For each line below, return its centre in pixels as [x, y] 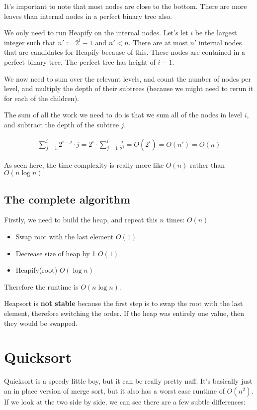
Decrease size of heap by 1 [56, 253]
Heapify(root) [37, 270]
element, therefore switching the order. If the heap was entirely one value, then [124, 313]
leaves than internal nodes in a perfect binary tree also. [88, 16]
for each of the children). [42, 98]
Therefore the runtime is [41, 286]
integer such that [30, 42]
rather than [208, 164]
